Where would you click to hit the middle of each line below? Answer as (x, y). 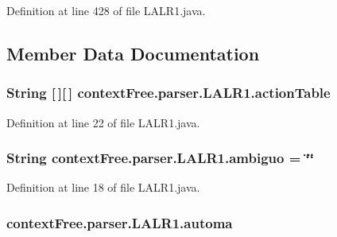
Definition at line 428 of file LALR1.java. (106, 10)
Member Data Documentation (133, 53)
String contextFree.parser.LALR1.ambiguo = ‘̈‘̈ (161, 158)
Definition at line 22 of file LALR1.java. (103, 122)
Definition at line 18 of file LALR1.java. (103, 187)
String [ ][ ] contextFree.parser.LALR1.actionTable (168, 93)
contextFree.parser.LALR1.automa (120, 222)
